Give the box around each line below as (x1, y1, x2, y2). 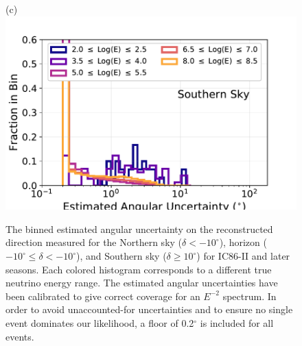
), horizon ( (219, 235, 267, 249)
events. (5, 329, 34, 343)
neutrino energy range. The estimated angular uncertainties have (5, 275, 278, 290)
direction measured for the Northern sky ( (5, 235, 183, 249)
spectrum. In (222, 288, 277, 303)
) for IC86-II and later (196, 249, 290, 263)
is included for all (200, 316, 274, 330)
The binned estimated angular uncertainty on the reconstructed (5, 221, 273, 236)
